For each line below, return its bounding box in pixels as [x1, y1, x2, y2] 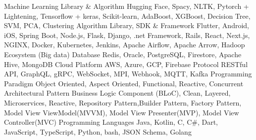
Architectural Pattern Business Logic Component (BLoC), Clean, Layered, [4, 88, 231, 98]
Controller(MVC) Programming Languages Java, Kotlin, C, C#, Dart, [4, 117, 218, 127]
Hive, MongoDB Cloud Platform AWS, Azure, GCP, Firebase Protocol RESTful [4, 59, 248, 69]
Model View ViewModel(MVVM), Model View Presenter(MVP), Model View [4, 107, 239, 117]
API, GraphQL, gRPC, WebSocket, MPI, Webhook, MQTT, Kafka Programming [4, 69, 252, 79]
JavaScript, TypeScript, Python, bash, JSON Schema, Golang [4, 126, 192, 137]
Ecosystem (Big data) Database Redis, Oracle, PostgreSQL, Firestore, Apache [4, 49, 242, 59]
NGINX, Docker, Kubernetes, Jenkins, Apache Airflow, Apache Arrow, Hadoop [4, 39, 245, 50]
